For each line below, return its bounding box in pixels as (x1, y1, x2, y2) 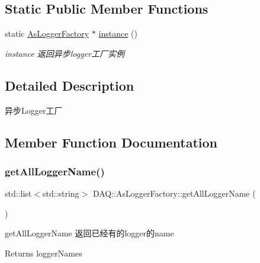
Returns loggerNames (5, 246, 82, 259)
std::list (5, 187, 32, 200)
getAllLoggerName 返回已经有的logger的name (5, 227, 174, 239)
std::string (42, 187, 79, 200)
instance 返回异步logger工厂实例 (5, 47, 124, 59)
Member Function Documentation (5, 133, 218, 151)
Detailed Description (5, 76, 134, 94)
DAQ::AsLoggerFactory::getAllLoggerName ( (92, 187, 256, 200)
